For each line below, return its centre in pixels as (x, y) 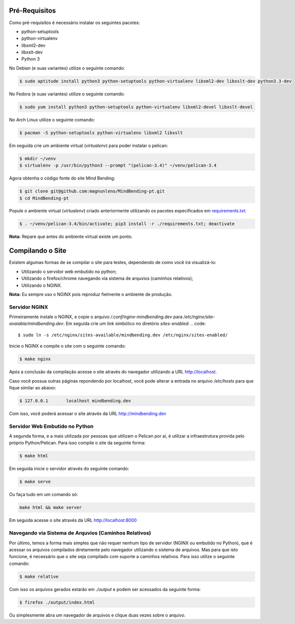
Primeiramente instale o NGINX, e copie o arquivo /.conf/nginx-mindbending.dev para (96, 317)
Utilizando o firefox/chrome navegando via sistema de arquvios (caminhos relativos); (107, 278)
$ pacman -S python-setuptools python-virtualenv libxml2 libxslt (101, 133)
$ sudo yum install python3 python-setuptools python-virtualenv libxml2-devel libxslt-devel (136, 107)
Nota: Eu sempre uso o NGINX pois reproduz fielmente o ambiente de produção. (91, 294)
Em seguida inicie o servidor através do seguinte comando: (69, 469)
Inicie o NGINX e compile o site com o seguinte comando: (68, 346)
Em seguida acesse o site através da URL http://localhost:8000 (73, 520)
